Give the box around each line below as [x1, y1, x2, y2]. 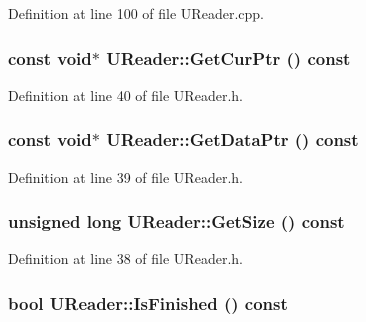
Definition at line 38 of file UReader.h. [8, 248, 243, 269]
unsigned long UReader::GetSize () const [8, 209, 345, 234]
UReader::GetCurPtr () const [106, 45, 351, 70]
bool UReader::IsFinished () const [8, 290, 288, 315]
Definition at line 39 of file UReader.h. [8, 166, 243, 187]
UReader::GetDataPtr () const [106, 127, 359, 152]
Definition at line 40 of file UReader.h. [8, 84, 243, 105]
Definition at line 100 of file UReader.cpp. [8, 3, 264, 23]
